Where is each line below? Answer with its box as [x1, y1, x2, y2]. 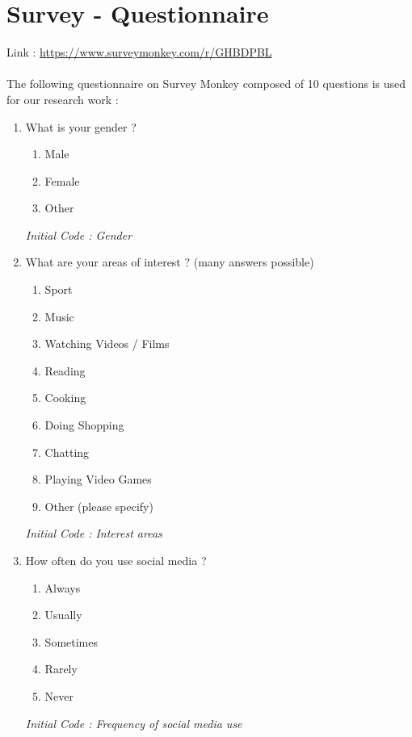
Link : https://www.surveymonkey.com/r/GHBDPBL [6, 44, 272, 61]
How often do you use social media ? [25, 552, 207, 568]
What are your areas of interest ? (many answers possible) [25, 253, 314, 270]
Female [44, 172, 80, 189]
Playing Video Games [44, 471, 152, 488]
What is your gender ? [25, 118, 137, 135]
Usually [44, 606, 82, 623]
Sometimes [44, 633, 98, 650]
